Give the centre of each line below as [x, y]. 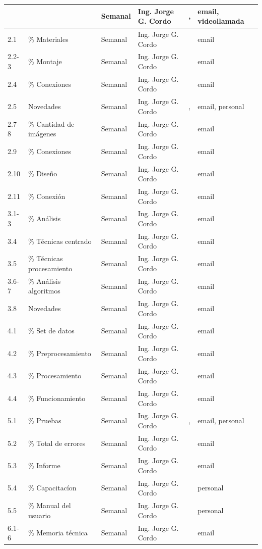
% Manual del [49, 505]
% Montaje [45, 61]
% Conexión [47, 196]
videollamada [221, 21]
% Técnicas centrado [60, 241]
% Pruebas [45, 420]
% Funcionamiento [57, 398]
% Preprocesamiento [59, 353]
